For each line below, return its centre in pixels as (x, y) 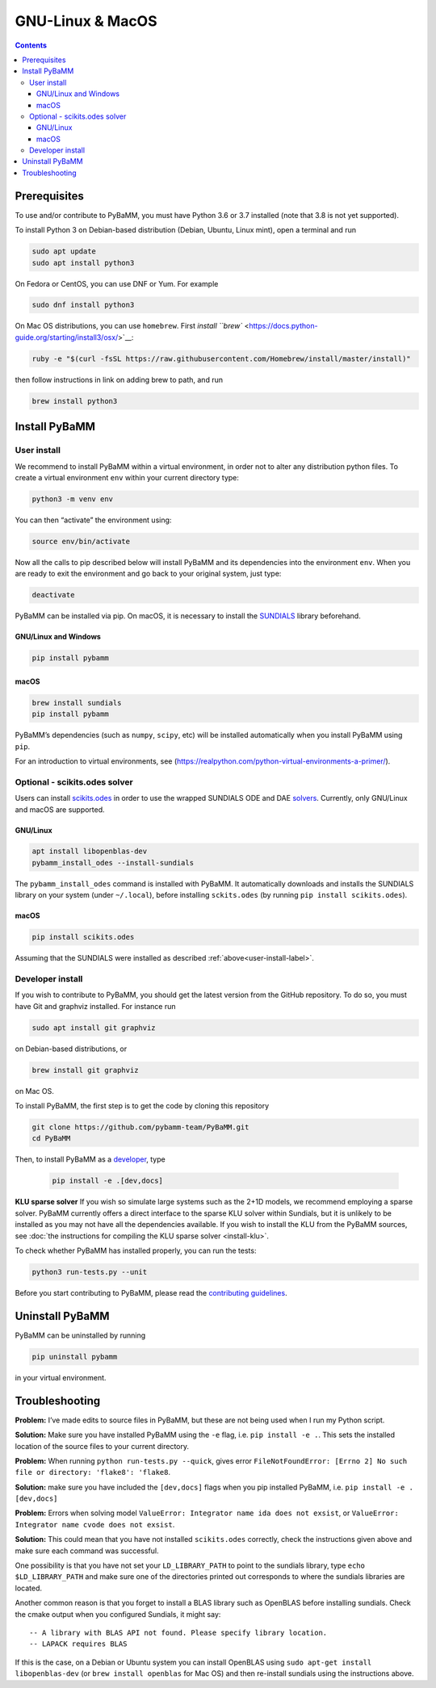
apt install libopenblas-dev (90, 851)
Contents (31, 45)
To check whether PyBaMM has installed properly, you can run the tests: (136, 1250)
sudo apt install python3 (83, 263)
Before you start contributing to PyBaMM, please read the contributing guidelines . (151, 1292)
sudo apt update (64, 251)
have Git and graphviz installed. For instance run (96, 1006)
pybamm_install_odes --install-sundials (113, 863)
